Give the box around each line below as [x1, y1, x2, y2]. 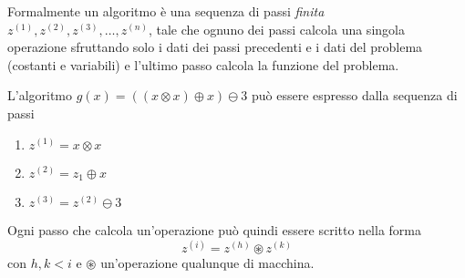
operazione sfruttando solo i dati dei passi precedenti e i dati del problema [7, 37, 423, 57]
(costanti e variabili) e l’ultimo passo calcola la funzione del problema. [7, 55, 399, 74]
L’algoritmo [7, 86, 73, 105]
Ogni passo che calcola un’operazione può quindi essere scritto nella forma [7, 221, 421, 240]
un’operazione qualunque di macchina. [100, 253, 315, 273]
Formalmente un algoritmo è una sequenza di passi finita [7, 2, 325, 20]
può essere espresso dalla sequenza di [251, 86, 458, 105]
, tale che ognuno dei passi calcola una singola [148, 19, 405, 38]
